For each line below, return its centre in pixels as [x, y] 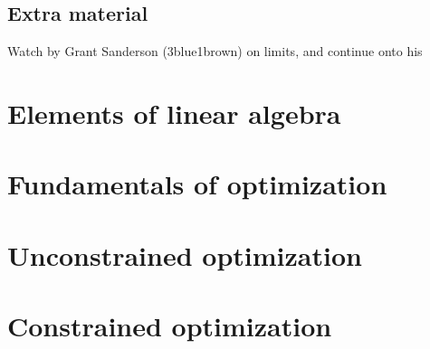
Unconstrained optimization [185, 255]
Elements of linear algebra [174, 113]
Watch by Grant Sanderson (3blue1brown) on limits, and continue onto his [215, 51]
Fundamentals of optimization [197, 184]
